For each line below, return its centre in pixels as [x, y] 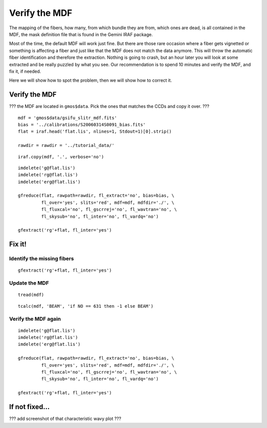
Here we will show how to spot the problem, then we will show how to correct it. [91, 80]
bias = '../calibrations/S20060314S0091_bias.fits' [82, 124]
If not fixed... [29, 407]
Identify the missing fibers [42, 259]
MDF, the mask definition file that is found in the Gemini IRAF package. [81, 34]
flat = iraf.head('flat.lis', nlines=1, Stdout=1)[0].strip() [95, 132]
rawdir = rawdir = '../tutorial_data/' [66, 145]
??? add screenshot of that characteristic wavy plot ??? [65, 419]
